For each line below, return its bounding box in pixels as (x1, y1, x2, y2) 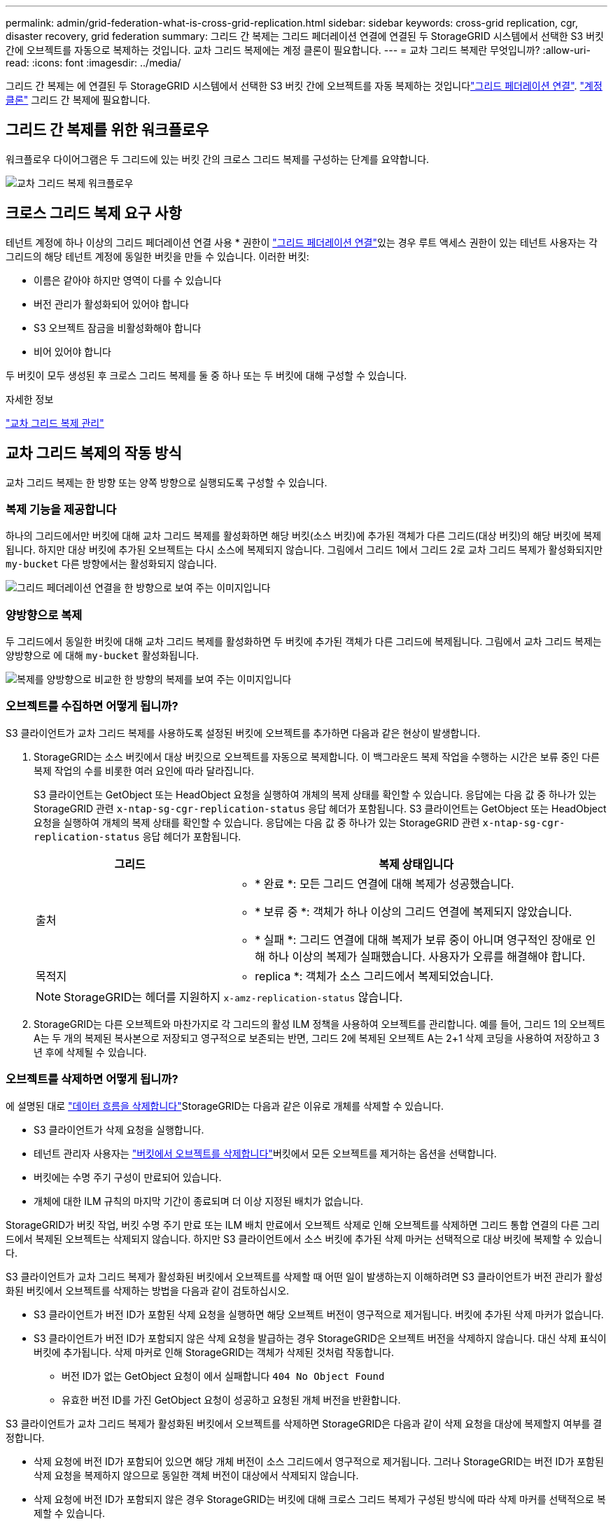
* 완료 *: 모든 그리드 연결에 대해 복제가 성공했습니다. (255, 876, 514, 891)
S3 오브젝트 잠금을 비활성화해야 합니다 (34, 321, 202, 334)
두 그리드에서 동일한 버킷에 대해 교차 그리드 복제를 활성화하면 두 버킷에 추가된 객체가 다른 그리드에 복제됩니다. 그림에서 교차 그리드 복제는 (6, 635, 602, 648)
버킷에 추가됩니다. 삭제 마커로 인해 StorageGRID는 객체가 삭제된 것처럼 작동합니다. (34, 1346, 394, 1358)
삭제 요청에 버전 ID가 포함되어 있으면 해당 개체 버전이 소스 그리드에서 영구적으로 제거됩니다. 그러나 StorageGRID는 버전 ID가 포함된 (34, 1455, 604, 1467)
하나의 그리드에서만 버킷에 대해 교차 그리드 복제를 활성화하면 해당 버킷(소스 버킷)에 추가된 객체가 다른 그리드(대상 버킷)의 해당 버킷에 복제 (6, 530, 602, 542)
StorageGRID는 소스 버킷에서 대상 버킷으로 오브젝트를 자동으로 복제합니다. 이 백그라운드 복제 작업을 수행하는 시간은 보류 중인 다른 (34, 750, 600, 763)
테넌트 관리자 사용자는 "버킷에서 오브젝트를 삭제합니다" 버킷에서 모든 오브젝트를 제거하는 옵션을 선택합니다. (34, 1147, 497, 1159)
